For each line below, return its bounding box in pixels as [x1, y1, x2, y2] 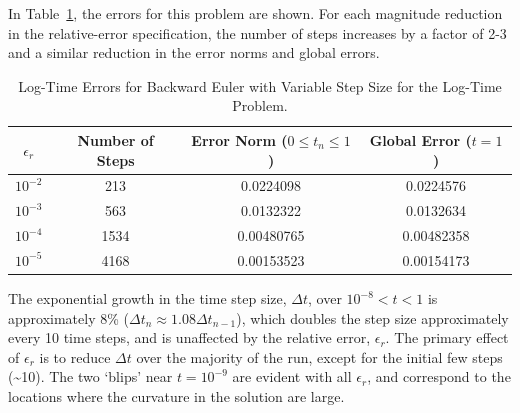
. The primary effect [385, 327, 509, 348]
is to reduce [39, 346, 111, 367]
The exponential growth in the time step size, [8, 288, 287, 309]
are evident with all [232, 366, 352, 387]
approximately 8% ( [8, 307, 129, 328]
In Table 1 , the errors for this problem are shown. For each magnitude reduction [8, 3, 503, 23]
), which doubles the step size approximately [236, 307, 509, 328]
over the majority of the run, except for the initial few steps [136, 346, 503, 367]
